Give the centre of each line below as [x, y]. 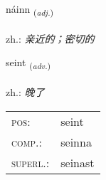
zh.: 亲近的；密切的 [50, 38]
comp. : [27, 142]
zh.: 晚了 [25, 92]
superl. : [31, 162]
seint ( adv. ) [28, 63]
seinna [76, 142]
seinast [78, 162]
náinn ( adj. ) [30, 10]
